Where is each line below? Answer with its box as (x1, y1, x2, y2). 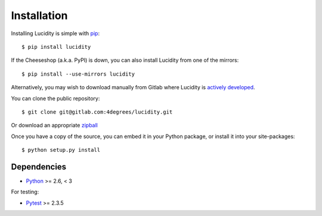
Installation (11, 9, 68, 22)
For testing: (11, 188, 39, 196)
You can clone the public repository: (11, 95, 100, 102)
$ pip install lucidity (21, 43, 91, 50)
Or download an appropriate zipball (11, 122, 98, 129)
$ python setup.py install (21, 146, 101, 154)
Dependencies (11, 161, 67, 172)
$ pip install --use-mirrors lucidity (21, 70, 135, 77)
